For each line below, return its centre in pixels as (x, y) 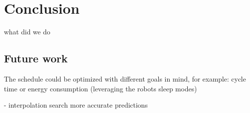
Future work (36, 58)
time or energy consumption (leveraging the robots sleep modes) (100, 88)
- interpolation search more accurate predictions (76, 105)
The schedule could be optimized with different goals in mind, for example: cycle (125, 78)
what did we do (27, 32)
